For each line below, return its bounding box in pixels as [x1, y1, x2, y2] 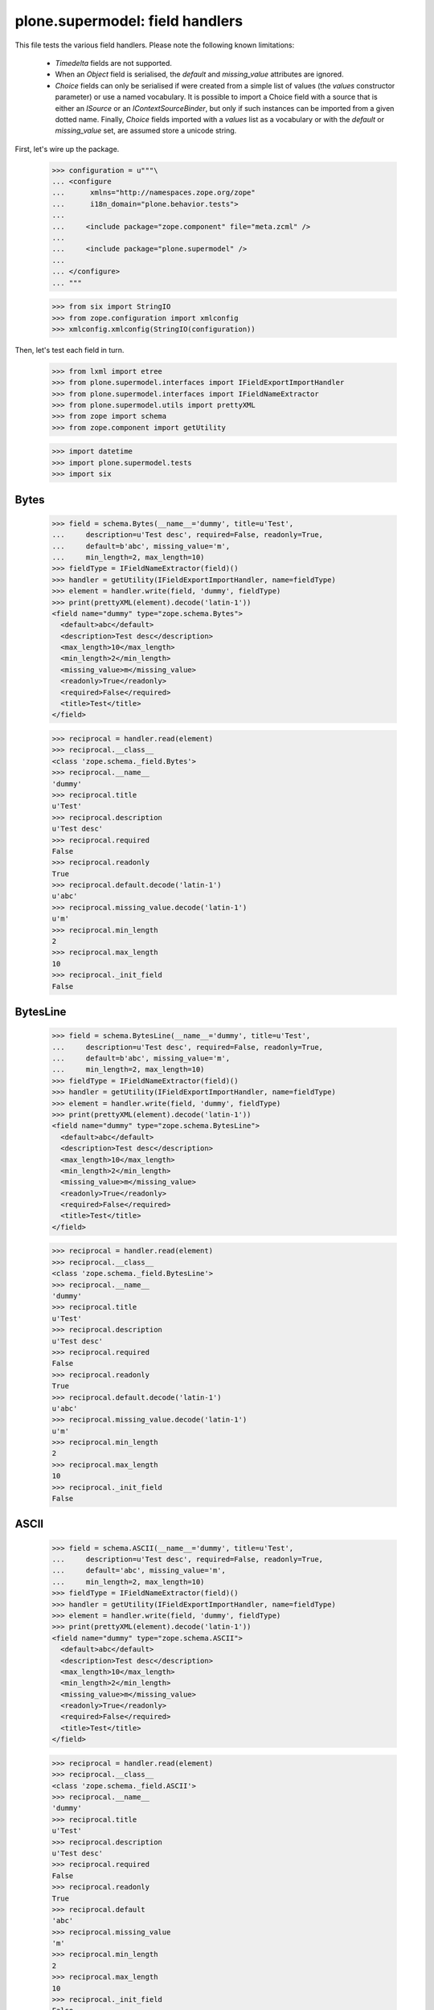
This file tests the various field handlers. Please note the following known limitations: [14, 40, 295, 50]
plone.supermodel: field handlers [14, 12, 244, 30]
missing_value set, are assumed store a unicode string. [55, 125, 237, 136]
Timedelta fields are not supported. [55, 58, 173, 68]
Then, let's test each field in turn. [14, 345, 125, 355]
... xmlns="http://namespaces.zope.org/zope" [51, 188, 256, 197]
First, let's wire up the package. [14, 144, 120, 154]
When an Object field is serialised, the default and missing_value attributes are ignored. [55, 69, 345, 80]
